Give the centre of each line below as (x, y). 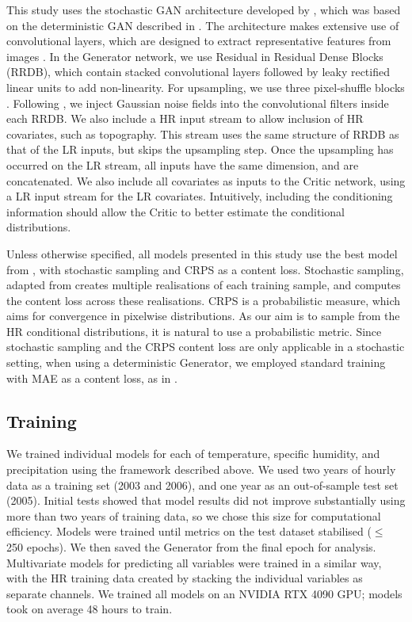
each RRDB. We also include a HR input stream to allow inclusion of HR (185, 118)
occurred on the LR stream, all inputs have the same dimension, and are (183, 164)
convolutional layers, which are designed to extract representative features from (199, 41)
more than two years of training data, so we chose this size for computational (194, 515)
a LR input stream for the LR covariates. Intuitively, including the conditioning (200, 196)
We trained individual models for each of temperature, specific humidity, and (193, 454)
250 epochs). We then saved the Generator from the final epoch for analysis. (191, 547)
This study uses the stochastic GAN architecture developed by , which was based (204, 10)
